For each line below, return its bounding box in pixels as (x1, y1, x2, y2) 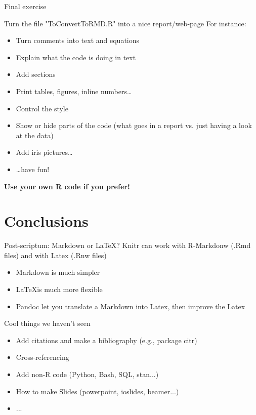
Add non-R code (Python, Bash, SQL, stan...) (16, 369, 159, 379)
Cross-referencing (16, 352, 69, 362)
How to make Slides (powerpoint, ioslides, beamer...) (16, 386, 179, 396)
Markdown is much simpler (16, 267, 100, 277)
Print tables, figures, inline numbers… (16, 86, 132, 96)
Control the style (16, 103, 68, 113)
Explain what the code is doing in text (16, 52, 136, 62)
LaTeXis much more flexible (16, 284, 103, 295)
